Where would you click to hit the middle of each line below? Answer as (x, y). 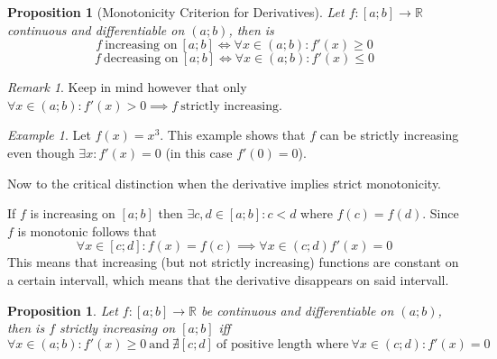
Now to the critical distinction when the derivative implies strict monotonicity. (225, 183)
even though (41, 152)
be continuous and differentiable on (297, 310)
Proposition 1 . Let (63, 310)
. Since (441, 213)
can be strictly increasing (389, 135)
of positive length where (283, 344)
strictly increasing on (118, 328)
